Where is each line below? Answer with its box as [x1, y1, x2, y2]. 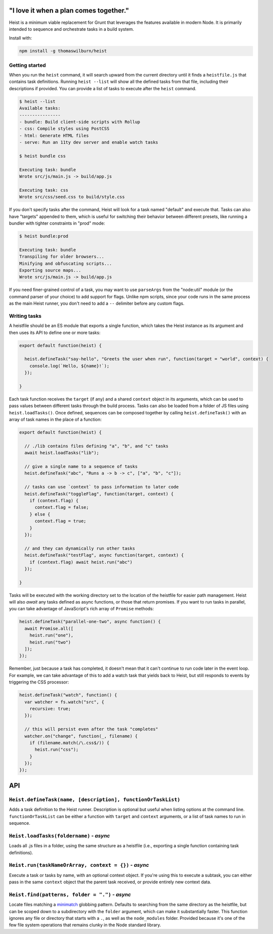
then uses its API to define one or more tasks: [9, 330, 101, 335]
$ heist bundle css [19, 153, 66, 158]
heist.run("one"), [29, 633, 74, 638]
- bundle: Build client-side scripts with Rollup [19, 119, 140, 124]
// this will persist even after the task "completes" [24, 726, 158, 732]
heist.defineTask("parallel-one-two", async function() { [19, 619, 161, 624]
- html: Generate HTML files [19, 133, 89, 138]
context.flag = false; [35, 505, 89, 510]
